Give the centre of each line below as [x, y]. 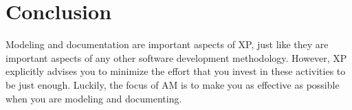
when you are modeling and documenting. [94, 98]
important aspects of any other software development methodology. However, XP [176, 57]
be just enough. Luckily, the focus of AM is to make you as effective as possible [173, 84]
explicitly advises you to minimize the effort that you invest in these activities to [176, 71]
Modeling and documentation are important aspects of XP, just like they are [167, 44]
